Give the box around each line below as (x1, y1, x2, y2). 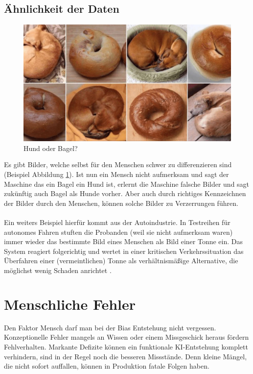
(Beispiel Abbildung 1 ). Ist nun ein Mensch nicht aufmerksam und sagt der (4, 169, 229, 179)
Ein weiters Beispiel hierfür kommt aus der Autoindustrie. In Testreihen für (4, 217, 230, 227)
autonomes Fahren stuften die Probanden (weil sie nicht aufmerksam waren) (4, 226, 233, 237)
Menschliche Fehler (4, 294, 136, 314)
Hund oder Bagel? (23, 143, 78, 153)
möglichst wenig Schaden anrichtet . (4, 265, 112, 275)
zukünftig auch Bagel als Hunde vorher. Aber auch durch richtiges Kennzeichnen (4, 188, 246, 199)
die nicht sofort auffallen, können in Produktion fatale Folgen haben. (4, 361, 209, 371)
